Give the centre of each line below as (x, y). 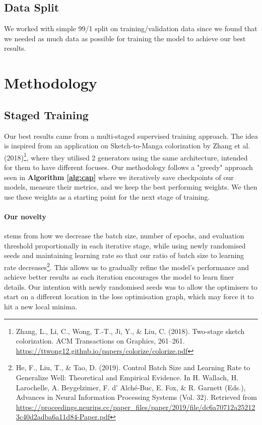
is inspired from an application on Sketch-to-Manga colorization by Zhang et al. (127, 146)
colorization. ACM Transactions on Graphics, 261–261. (100, 341)
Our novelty (25, 216)
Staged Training (46, 114)
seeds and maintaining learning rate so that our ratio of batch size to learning (124, 255)
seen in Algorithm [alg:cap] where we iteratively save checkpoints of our (119, 177)
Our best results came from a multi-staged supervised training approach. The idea (131, 136)
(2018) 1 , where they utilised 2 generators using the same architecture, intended (126, 156)
